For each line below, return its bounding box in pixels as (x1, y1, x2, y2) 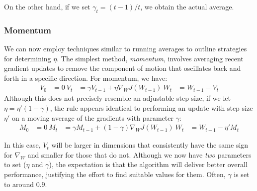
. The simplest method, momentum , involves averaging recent (57, 53, 244, 63)
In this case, (4, 140, 41, 150)
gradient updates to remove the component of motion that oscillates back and (4, 63, 241, 73)
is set (234, 169, 250, 180)
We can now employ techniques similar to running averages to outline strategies (4, 43, 247, 54)
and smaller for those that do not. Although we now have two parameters (27, 149, 252, 160)
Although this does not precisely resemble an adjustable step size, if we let (4, 93, 231, 103)
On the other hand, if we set (4, 1, 90, 11)
